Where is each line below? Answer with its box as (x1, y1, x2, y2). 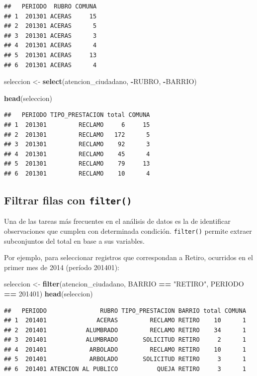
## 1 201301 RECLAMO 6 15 (4, 121, 150, 128)
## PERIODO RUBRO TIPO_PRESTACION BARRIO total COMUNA (4, 307, 246, 314)
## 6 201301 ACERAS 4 (4, 61, 97, 69)
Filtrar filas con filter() (4, 192, 132, 207)
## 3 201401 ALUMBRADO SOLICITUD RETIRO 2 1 (4, 336, 246, 344)
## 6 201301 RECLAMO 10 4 (4, 170, 150, 177)
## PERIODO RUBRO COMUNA (4, 3, 97, 10)
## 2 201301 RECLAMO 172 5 (4, 131, 150, 138)
